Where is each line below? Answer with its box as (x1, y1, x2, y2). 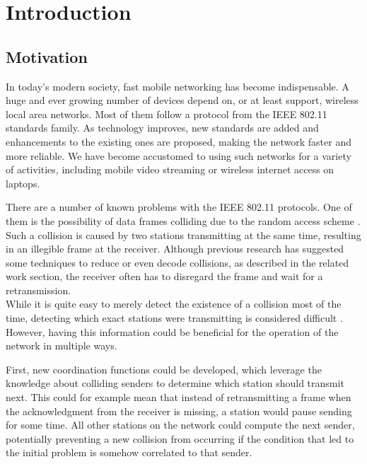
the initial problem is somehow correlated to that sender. (6, 445, 252, 460)
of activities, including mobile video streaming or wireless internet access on (6, 162, 334, 177)
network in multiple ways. (6, 338, 117, 353)
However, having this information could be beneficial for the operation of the (6, 324, 339, 339)
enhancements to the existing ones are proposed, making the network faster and (6, 134, 351, 149)
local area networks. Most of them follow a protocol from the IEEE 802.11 (6, 106, 327, 121)
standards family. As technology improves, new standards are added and (6, 120, 319, 135)
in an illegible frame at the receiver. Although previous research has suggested (6, 241, 344, 256)
